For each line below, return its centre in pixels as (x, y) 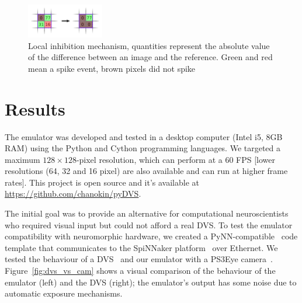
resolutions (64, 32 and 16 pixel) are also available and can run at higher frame (146, 171)
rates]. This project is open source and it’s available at (102, 182)
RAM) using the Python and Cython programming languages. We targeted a (143, 148)
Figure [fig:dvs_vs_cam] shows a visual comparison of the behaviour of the (140, 271)
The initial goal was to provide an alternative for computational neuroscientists (147, 213)
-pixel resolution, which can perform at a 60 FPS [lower (176, 159)
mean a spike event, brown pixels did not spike (112, 68)
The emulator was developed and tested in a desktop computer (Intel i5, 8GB (144, 136)
